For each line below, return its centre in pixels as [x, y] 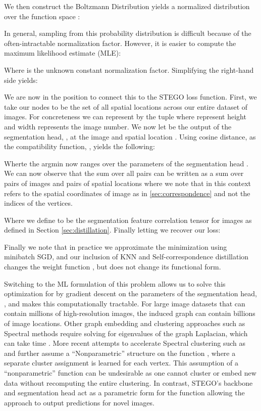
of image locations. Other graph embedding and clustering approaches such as [125, 323]
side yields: [21, 80]
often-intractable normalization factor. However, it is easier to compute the [120, 43]
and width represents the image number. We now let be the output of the [118, 126]
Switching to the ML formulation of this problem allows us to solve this [115, 283]
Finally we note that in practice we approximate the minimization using [116, 246]
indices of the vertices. [38, 203]
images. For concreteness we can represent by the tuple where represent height [125, 117]
